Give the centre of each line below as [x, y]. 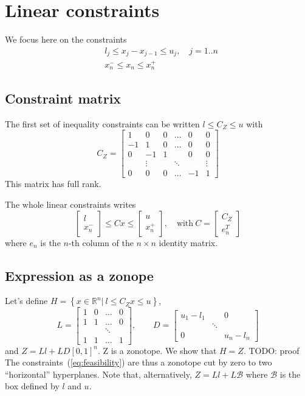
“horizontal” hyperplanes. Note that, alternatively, [98, 374]
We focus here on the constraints [66, 39]
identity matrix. [188, 242]
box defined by [32, 386]
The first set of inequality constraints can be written [102, 123]
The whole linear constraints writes [70, 204]
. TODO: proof [271, 350]
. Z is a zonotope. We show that [157, 350]
